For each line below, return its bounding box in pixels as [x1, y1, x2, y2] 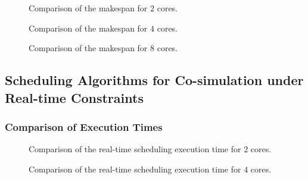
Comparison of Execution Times [5, 119, 163, 134]
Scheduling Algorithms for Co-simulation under [5, 71, 304, 89]
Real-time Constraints [5, 88, 144, 106]
